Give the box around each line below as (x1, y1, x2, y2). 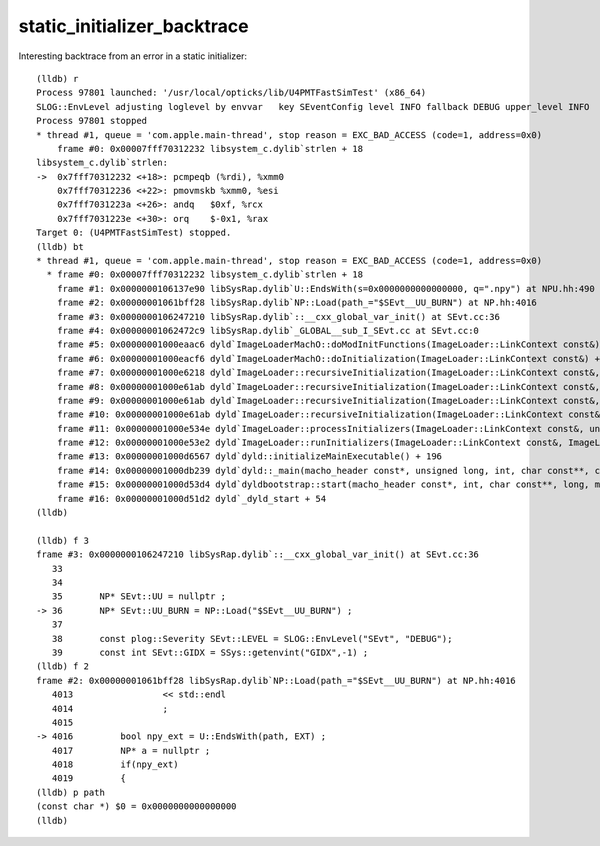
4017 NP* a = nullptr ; (51, 745, 211, 756)
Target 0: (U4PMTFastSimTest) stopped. (36, 227, 232, 239)
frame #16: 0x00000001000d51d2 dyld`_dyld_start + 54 (56, 493, 327, 504)
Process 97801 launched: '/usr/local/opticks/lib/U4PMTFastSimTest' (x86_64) (36, 87, 427, 99)
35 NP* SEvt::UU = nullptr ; (51, 591, 227, 602)
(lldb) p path (36, 786, 105, 798)
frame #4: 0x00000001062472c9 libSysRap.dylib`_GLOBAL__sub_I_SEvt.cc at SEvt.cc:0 (56, 325, 480, 336)
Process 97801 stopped (36, 115, 148, 127)
